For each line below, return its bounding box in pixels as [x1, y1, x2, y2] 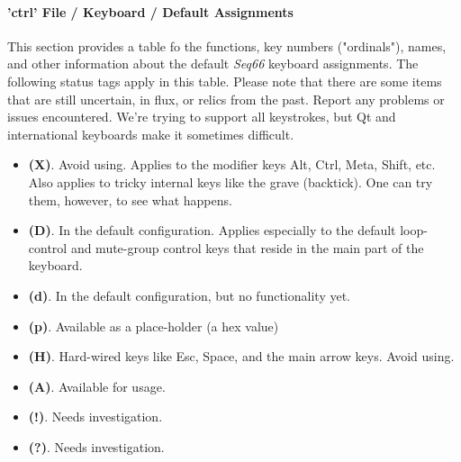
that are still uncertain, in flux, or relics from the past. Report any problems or [7, 89, 445, 108]
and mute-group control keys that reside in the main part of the [70, 238, 424, 257]
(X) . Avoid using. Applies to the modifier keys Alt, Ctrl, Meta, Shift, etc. [28, 155, 436, 174]
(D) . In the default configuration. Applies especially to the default [28, 221, 396, 240]
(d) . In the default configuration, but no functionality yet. [28, 285, 350, 304]
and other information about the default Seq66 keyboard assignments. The [7, 54, 419, 73]
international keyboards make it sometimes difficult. [7, 124, 294, 143]
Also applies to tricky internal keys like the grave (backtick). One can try [28, 172, 433, 191]
